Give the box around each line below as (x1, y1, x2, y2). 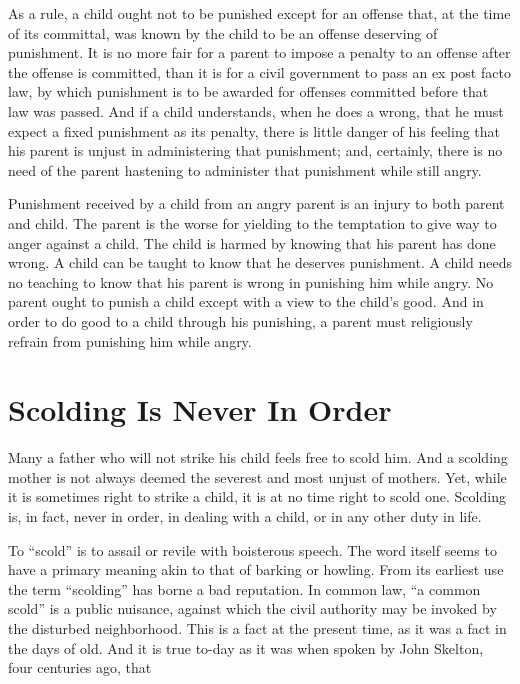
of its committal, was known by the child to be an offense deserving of (8, 22, 438, 43)
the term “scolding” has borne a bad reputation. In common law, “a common (8, 578, 481, 599)
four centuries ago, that (8, 657, 152, 678)
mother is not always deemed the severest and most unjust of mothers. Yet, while (8, 466, 507, 487)
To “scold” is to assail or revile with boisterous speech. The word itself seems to (8, 539, 497, 560)
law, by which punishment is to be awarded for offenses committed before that (8, 81, 489, 102)
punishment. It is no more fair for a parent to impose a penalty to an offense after (8, 42, 511, 63)
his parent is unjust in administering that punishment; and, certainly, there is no (8, 140, 503, 161)
